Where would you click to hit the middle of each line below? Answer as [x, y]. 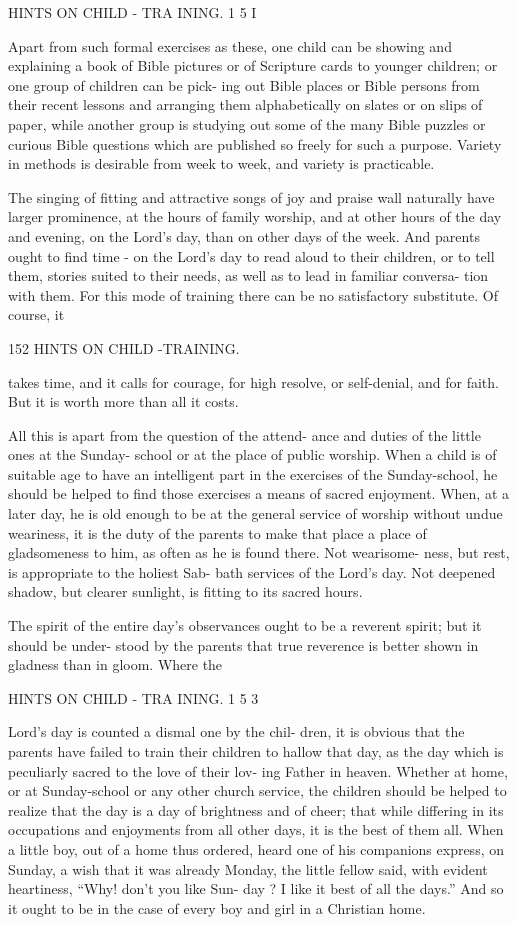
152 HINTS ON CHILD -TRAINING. [124, 347]
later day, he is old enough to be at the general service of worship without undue [255, 513]
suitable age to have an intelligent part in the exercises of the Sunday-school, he [253, 473]
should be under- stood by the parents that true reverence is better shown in [243, 644]
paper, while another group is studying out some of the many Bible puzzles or [247, 123]
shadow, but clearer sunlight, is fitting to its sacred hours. [185, 591]
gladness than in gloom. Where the [115, 664]
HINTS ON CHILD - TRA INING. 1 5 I [132, 12]
